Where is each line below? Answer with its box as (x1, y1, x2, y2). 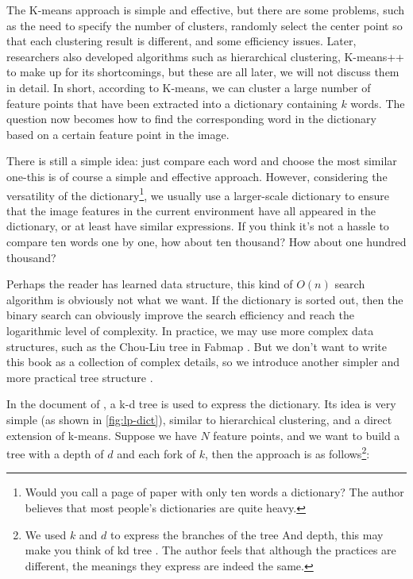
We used (25, 526, 67, 542)
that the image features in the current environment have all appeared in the (6, 202, 376, 218)
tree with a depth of (6, 445, 104, 461)
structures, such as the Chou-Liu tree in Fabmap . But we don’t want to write (6, 338, 387, 354)
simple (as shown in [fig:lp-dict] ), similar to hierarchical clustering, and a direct (6, 411, 392, 427)
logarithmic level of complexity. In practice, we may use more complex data (6, 322, 374, 338)
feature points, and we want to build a (213, 427, 400, 443)
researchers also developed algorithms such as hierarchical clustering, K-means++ (6, 48, 404, 64)
